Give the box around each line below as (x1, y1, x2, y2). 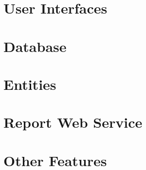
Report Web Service (3, 112, 143, 132)
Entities (3, 74, 56, 94)
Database (3, 36, 67, 56)
